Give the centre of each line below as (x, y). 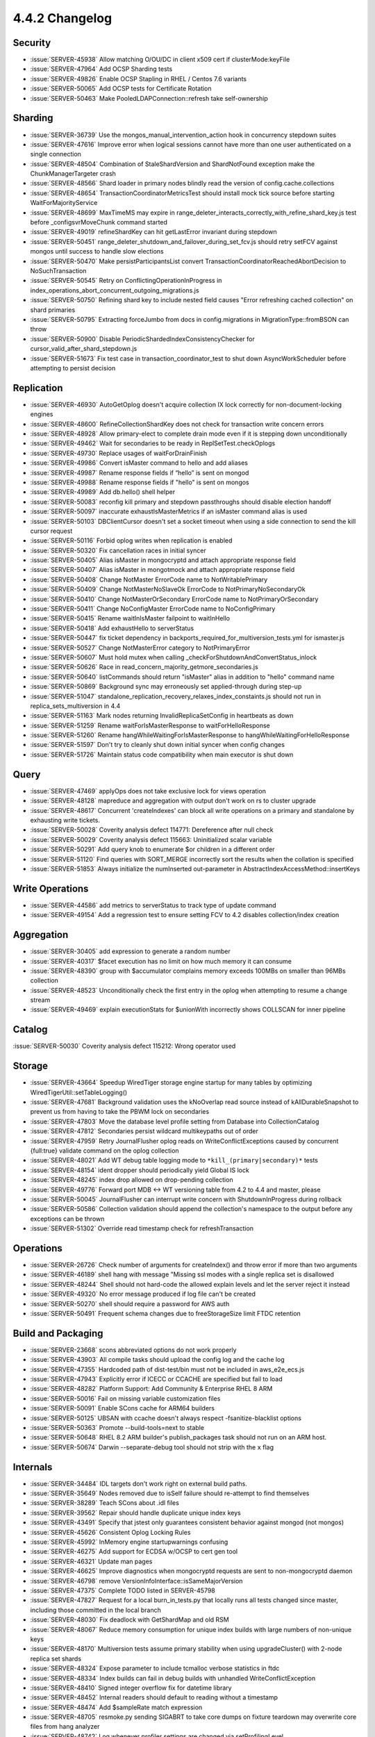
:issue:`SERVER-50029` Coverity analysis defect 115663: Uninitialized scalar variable (151, 839)
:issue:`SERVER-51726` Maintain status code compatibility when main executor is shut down (162, 755)
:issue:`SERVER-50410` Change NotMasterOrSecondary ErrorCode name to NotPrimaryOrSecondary (174, 599)
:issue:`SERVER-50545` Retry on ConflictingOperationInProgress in (126, 281)
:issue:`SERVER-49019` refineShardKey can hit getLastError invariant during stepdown (153, 232)
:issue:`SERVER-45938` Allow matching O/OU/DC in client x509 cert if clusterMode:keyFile (160, 60)
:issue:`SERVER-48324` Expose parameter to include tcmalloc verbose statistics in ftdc (155, 1668)
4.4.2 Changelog (62, 18)
